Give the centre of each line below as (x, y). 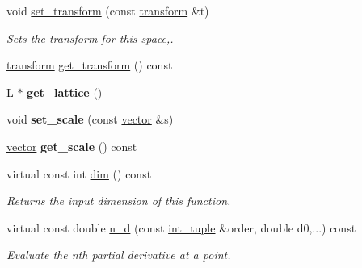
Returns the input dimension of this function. (119, 201)
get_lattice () (65, 92)
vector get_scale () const (72, 146)
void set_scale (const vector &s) (90, 119)
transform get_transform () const (90, 65)
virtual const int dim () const (79, 173)
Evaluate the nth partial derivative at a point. (119, 255)
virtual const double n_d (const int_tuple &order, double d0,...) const (181, 227)
